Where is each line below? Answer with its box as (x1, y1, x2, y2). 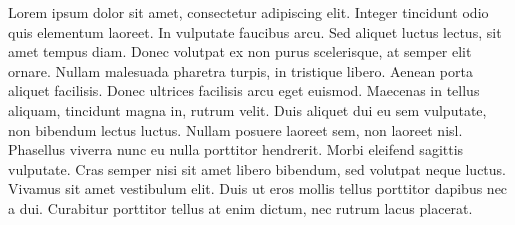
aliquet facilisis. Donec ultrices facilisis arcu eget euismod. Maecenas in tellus (8, 80, 480, 101)
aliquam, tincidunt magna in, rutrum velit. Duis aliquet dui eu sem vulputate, (8, 99, 487, 120)
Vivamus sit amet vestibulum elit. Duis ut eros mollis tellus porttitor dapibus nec (8, 178, 508, 199)
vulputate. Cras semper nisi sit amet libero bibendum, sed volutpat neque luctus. (8, 158, 506, 179)
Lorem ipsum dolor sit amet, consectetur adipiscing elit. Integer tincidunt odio (8, 2, 489, 22)
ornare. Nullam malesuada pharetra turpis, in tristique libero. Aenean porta (8, 60, 473, 81)
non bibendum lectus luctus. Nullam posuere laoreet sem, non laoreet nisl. (8, 119, 463, 140)
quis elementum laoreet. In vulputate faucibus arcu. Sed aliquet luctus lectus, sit (8, 21, 502, 42)
